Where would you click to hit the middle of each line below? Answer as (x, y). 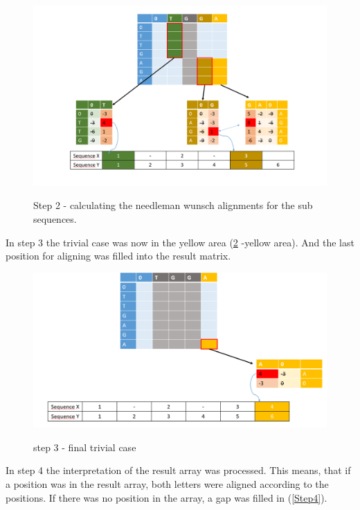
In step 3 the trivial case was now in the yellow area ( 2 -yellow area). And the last (180, 242)
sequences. (55, 219)
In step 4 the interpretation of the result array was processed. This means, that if (178, 470)
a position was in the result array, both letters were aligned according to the (167, 484)
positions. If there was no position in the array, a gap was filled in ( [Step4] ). (166, 497)
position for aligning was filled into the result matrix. (118, 256)
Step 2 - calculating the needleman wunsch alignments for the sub (173, 205)
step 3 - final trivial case (85, 447)
